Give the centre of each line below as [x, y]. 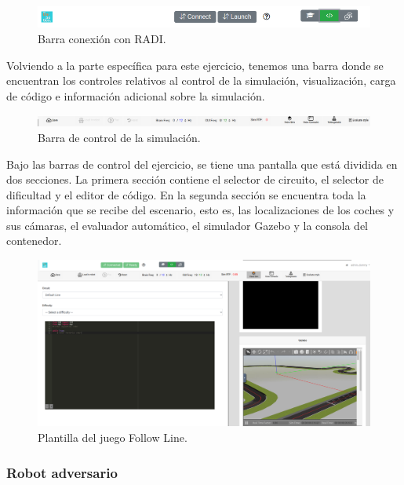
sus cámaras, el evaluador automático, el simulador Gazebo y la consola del [187, 225]
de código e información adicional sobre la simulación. [136, 95]
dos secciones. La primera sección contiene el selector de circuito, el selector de [195, 179]
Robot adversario [62, 472]
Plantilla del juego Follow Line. [113, 438]
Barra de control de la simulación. [119, 137]
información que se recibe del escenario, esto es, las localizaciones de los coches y [200, 210]
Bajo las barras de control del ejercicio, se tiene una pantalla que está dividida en [202, 164]
